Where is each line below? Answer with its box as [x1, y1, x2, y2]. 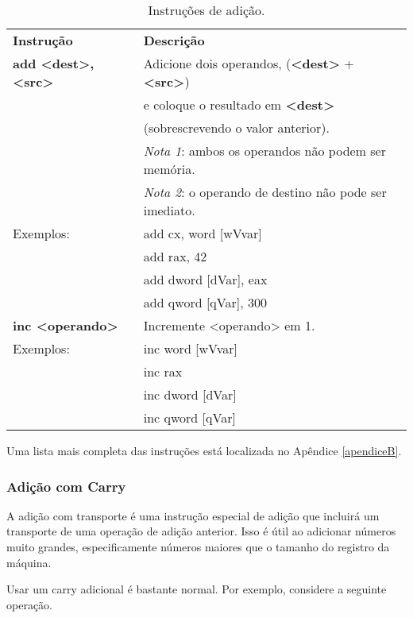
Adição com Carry [6, 476, 126, 496]
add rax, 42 [143, 247, 207, 265]
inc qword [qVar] [143, 408, 236, 427]
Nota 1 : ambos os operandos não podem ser [143, 141, 386, 160]
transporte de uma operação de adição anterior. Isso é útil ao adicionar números [6, 523, 396, 539]
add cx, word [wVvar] [143, 224, 262, 242]
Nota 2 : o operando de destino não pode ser [143, 183, 387, 201]
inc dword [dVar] [143, 385, 237, 404]
